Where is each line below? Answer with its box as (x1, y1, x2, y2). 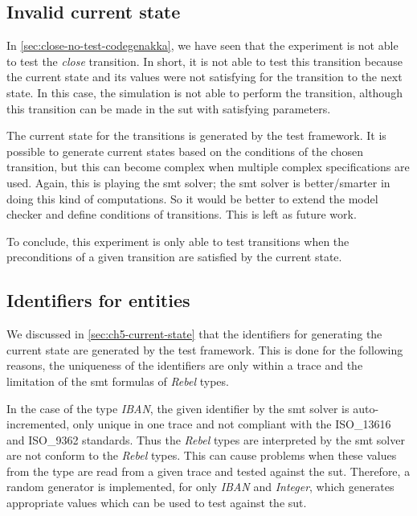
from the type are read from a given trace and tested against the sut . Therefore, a (6, 462, 411, 479)
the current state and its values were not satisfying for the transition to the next (6, 68, 403, 85)
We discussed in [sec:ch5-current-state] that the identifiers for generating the (6, 326, 382, 342)
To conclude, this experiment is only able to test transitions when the (6, 232, 350, 249)
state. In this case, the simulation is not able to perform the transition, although (6, 84, 403, 100)
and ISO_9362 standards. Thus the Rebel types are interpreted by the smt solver (6, 431, 405, 448)
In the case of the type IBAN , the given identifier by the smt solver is (6, 399, 350, 416)
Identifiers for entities (6, 288, 190, 313)
